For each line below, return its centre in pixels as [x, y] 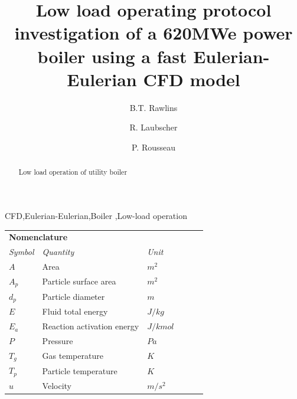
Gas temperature [73, 356]
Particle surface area [79, 281]
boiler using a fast [112, 56]
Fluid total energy [75, 311]
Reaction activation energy [91, 326]
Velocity [57, 386]
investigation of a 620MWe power [154, 33]
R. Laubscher [154, 127]
